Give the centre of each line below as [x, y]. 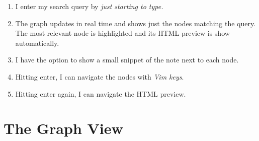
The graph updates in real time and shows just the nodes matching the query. [136, 23]
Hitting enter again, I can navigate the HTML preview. [101, 93]
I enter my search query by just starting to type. [89, 6]
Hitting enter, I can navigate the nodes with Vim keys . [100, 76]
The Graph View [63, 128]
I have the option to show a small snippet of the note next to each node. [127, 60]
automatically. [37, 43]
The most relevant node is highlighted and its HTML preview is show [122, 33]
